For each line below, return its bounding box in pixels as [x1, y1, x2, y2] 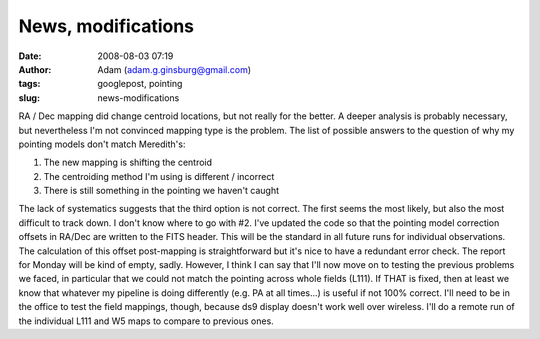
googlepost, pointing [97, 78, 183, 90]
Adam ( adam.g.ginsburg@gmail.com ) [97, 63, 252, 75]
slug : [18, 91, 40, 104]
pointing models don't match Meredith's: [18, 138, 186, 150]
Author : [18, 63, 52, 75]
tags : [18, 78, 41, 90]
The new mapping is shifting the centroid [43, 156, 213, 169]
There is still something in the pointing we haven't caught [43, 185, 280, 197]
